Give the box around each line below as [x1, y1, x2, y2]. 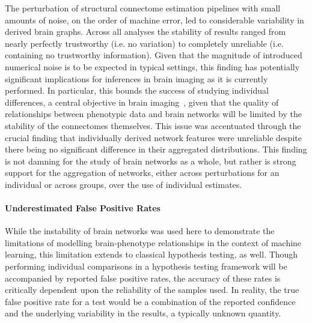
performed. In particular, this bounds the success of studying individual [5, 84, 269, 97]
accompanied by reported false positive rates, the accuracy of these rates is [5, 271, 281, 284]
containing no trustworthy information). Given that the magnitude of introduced [5, 49, 302, 61]
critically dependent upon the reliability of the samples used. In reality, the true [5, 283, 299, 296]
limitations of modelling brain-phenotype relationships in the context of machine [5, 236, 302, 249]
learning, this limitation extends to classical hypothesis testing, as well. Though [5, 248, 298, 261]
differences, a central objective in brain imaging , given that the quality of [5, 95, 279, 108]
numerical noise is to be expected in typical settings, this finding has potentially [5, 60, 300, 73]
